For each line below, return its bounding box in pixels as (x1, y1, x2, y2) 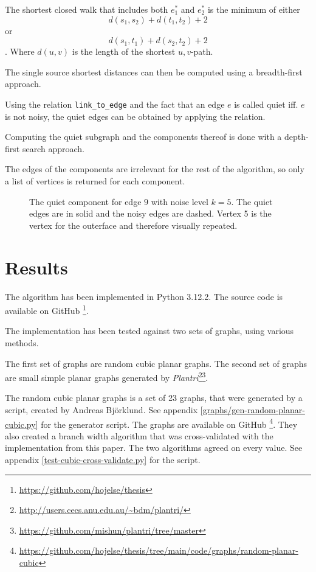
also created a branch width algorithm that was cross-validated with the (5, 429, 273, 442)
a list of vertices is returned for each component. (5, 175, 185, 187)
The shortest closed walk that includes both (5, 3, 168, 15)
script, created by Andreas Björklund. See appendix (5, 403, 198, 416)
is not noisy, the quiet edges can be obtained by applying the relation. (5, 110, 266, 122)
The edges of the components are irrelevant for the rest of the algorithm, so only (5, 162, 304, 175)
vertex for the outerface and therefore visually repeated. (29, 218, 238, 231)
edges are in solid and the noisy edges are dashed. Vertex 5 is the (29, 207, 272, 220)
